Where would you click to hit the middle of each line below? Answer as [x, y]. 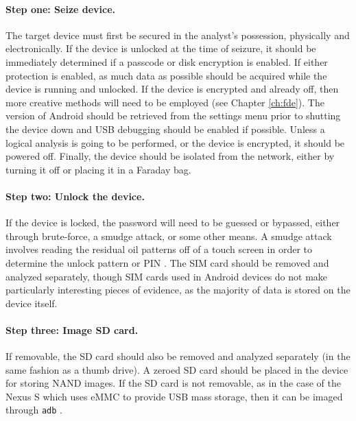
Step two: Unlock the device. [75, 196]
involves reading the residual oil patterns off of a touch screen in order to [159, 249]
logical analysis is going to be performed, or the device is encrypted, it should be [175, 142]
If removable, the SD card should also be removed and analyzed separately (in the [178, 356]
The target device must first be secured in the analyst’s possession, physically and [178, 35]
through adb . [34, 410]
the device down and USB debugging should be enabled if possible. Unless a [165, 129]
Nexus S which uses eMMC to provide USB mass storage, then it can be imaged [174, 396]
